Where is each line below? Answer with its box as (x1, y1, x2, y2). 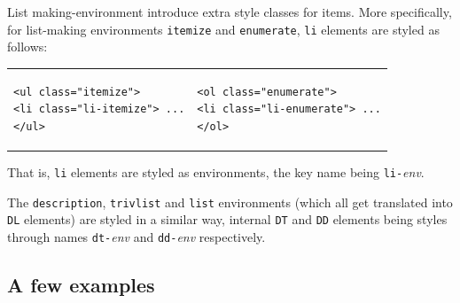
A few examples (7, 270, 155, 298)
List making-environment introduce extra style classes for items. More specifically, (7, 3, 452, 20)
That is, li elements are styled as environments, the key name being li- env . (7, 162, 425, 181)
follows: (7, 37, 48, 56)
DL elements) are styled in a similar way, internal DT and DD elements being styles (7, 210, 448, 229)
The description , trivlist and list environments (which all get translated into (7, 192, 453, 211)
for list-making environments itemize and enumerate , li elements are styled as (7, 19, 440, 38)
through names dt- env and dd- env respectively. (7, 227, 266, 245)
